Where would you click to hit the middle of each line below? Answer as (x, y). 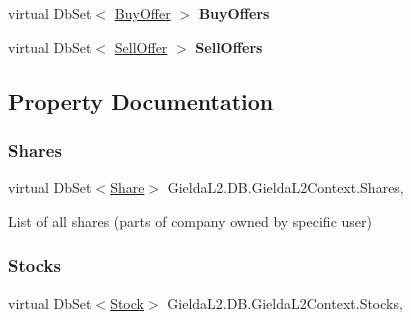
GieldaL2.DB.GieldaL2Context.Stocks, (285, 302)
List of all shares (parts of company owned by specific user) (190, 220)
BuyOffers (234, 13)
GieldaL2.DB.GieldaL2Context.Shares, (285, 187)
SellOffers (229, 46)
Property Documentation (141, 100)
